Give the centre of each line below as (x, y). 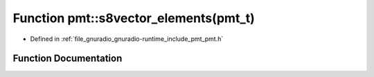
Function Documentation (68, 59)
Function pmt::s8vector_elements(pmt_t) (134, 18)
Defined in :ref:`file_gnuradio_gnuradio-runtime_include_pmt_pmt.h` (127, 39)
